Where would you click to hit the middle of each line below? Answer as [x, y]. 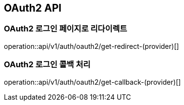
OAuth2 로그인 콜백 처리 [47, 65]
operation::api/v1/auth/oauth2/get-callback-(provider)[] [92, 82]
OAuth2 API [33, 8]
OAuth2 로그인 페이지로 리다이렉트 [66, 29]
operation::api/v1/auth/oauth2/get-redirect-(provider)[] [92, 46]
